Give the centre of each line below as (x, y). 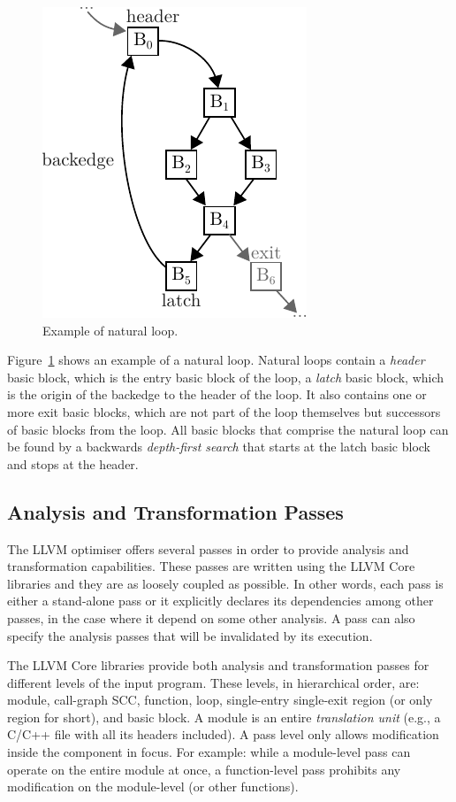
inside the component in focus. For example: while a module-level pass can (209, 752)
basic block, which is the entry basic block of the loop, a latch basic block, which (226, 377)
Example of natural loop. (110, 330)
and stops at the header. (73, 463)
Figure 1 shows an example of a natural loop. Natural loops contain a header (216, 360)
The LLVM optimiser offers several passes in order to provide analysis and (208, 548)
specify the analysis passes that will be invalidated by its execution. (190, 635)
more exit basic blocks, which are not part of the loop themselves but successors (224, 411)
